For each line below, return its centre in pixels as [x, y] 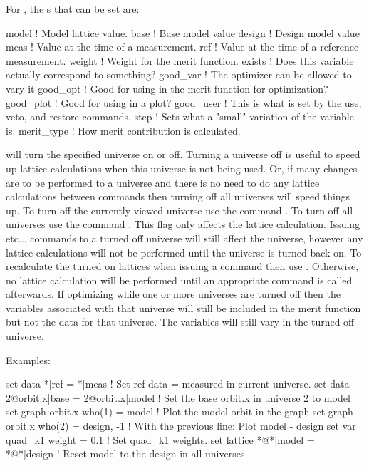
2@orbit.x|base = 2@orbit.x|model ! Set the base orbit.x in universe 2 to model [178, 397]
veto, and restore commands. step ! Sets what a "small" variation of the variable [180, 116]
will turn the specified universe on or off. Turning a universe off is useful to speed [183, 154]
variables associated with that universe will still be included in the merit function [183, 307]
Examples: [28, 359]
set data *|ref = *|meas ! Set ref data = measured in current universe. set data [178, 384]
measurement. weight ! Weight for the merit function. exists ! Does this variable [180, 60]
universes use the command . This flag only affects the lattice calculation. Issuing [183, 224]
